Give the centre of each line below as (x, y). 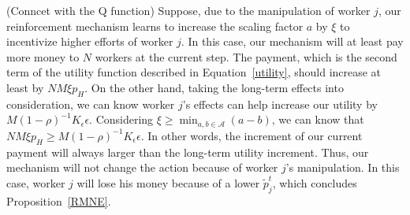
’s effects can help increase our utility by (280, 104)
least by (25, 87)
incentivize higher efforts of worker (90, 41)
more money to (43, 56)
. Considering (121, 119)
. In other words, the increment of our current (252, 135)
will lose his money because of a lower (168, 182)
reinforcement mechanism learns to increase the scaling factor (155, 26)
